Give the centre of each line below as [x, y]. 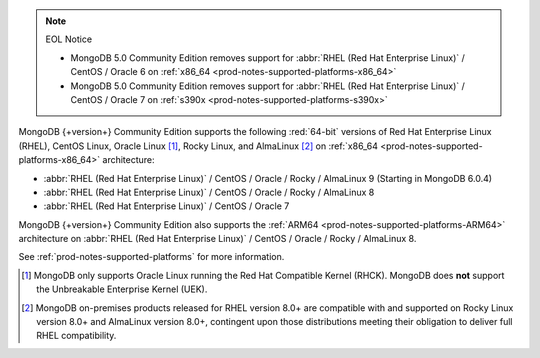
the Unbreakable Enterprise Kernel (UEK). [122, 289]
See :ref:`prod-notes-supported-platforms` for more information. [151, 257]
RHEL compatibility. [76, 336]
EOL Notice [69, 39]
